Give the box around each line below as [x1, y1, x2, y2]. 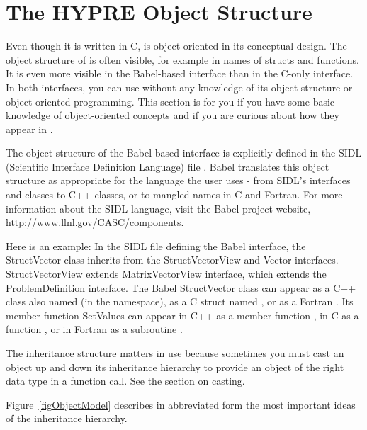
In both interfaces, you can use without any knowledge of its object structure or [6, 79, 353, 94]
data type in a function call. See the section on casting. [6, 373, 245, 388]
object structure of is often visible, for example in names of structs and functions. [6, 52, 359, 67]
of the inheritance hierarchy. [6, 411, 128, 426]
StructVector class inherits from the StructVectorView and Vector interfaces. [6, 252, 339, 267]
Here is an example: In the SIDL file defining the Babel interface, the [6, 238, 306, 253]
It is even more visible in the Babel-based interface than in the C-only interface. [6, 66, 354, 81]
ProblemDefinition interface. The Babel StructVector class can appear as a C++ [6, 280, 356, 295]
